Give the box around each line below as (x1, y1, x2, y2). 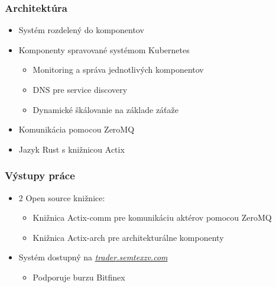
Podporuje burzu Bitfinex (33, 270, 125, 283)
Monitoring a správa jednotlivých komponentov (33, 63, 204, 76)
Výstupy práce (5, 168, 75, 183)
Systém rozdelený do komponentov (18, 24, 144, 36)
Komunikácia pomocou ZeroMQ (18, 123, 135, 136)
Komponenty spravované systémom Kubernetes (18, 43, 190, 56)
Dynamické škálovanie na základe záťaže (33, 103, 178, 115)
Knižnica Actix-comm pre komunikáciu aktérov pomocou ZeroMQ (33, 211, 272, 224)
